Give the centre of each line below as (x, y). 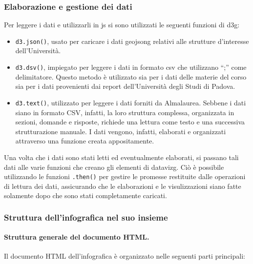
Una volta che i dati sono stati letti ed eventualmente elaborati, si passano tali (121, 157)
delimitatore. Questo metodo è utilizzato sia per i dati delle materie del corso (131, 76)
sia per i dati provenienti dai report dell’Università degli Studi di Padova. (125, 86)
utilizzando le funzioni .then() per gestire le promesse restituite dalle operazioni (125, 176)
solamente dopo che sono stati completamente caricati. (85, 195)
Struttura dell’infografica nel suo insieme (86, 217)
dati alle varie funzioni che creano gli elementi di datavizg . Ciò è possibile (114, 167)
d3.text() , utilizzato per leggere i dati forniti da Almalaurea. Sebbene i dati (131, 102)
